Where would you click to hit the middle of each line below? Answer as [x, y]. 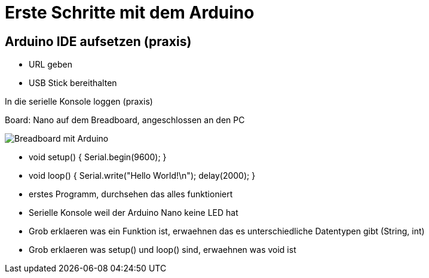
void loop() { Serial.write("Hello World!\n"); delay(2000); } [142, 176]
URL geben [51, 65]
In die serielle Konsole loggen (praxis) [79, 102]
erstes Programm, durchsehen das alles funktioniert [131, 194]
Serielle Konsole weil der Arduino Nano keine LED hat [134, 213]
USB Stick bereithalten [73, 83]
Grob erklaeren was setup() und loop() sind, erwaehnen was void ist [163, 250]
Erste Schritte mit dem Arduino [130, 13]
